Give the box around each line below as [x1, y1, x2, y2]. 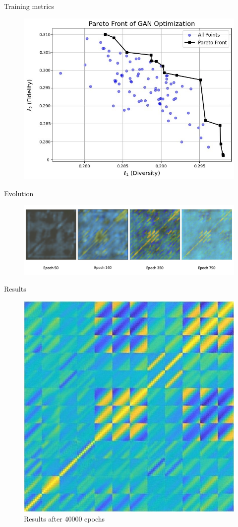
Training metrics [4, 1, 54, 11]
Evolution [4, 188, 34, 198]
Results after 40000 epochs [24, 514, 105, 524]
